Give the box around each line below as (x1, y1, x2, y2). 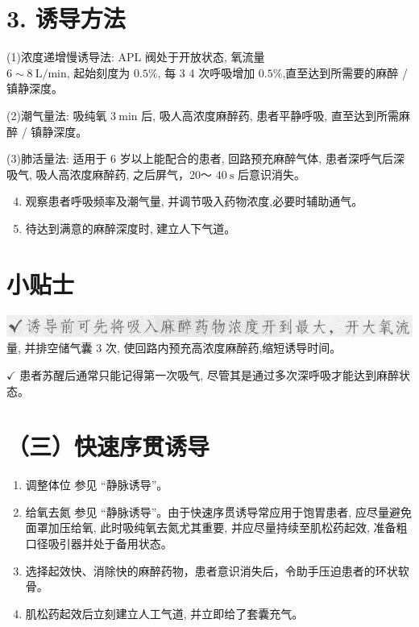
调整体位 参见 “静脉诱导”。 (25, 476, 168, 493)
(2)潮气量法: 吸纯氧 (6, 106, 107, 123)
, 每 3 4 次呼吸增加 (157, 64, 255, 81)
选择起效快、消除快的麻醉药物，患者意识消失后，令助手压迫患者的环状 (25, 562, 398, 579)
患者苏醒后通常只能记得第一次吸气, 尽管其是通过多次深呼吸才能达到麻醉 (19, 366, 399, 383)
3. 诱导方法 (6, 2, 126, 35)
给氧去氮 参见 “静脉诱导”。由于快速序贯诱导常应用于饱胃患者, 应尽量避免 (25, 503, 412, 520)
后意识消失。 (238, 165, 306, 182)
